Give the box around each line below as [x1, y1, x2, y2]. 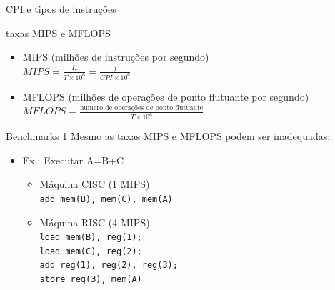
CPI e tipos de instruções [6, 1, 116, 16]
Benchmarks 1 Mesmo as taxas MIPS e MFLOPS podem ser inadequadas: [6, 129, 331, 144]
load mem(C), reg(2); [39, 246, 142, 256]
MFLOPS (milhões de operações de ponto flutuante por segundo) [22, 89, 309, 104]
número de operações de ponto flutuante [79, 104, 204, 111]
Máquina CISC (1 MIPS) [39, 176, 150, 191]
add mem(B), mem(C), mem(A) [39, 194, 173, 204]
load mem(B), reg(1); [39, 232, 142, 243]
